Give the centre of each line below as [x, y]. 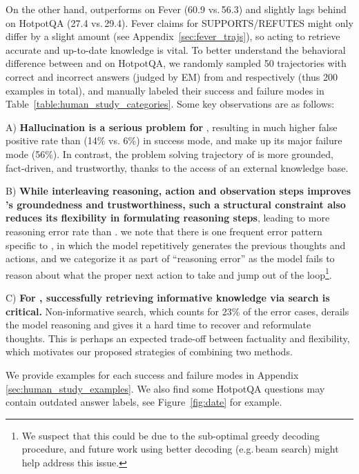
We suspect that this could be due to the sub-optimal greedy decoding [171, 435]
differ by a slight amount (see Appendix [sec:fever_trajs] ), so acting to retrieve [173, 36]
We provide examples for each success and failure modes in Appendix [152, 374]
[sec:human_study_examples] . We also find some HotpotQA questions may [165, 388]
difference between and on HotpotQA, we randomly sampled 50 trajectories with [176, 63]
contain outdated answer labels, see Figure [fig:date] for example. [144, 402]
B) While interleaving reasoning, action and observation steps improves [178, 191]
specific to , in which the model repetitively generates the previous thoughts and [176, 245]
